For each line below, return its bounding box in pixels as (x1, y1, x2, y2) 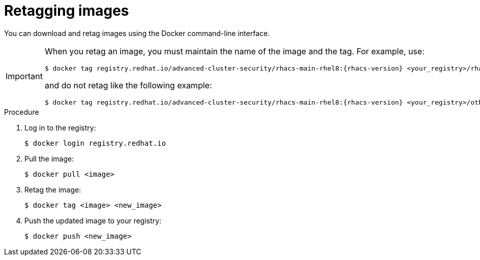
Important (6, 71, 43, 81)
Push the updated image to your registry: (24, 216, 162, 225)
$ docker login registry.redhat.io (24, 139, 166, 147)
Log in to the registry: (24, 123, 96, 132)
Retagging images (4, 2, 129, 19)
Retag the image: (24, 185, 81, 194)
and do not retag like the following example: (44, 80, 212, 90)
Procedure (4, 107, 39, 116)
